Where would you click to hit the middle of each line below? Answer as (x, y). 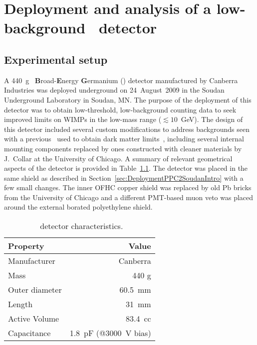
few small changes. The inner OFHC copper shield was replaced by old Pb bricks (128, 187)
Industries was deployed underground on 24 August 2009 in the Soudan (114, 90)
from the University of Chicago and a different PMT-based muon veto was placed (129, 197)
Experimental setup (56, 59)
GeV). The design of (212, 119)
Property (26, 246)
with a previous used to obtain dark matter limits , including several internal (124, 139)
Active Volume (34, 319)
